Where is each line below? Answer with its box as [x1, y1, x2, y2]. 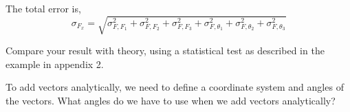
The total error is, [6, 1, 81, 15]
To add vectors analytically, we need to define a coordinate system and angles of [6, 80, 344, 94]
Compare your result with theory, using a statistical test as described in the [6, 43, 325, 58]
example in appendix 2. [6, 56, 104, 71]
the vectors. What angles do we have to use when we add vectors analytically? [6, 93, 336, 107]
